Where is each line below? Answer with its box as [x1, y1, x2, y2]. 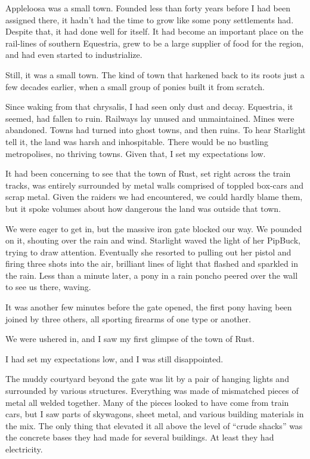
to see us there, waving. [5, 281, 91, 293]
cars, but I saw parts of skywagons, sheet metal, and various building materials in [5, 408, 304, 420]
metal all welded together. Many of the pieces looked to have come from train [5, 396, 289, 408]
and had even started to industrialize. [5, 48, 142, 61]
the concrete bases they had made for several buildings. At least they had [5, 431, 274, 443]
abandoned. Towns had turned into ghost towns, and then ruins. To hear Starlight [5, 124, 306, 136]
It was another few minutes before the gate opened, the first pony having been [5, 301, 292, 313]
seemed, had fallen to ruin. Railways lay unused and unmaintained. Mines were [5, 112, 294, 124]
